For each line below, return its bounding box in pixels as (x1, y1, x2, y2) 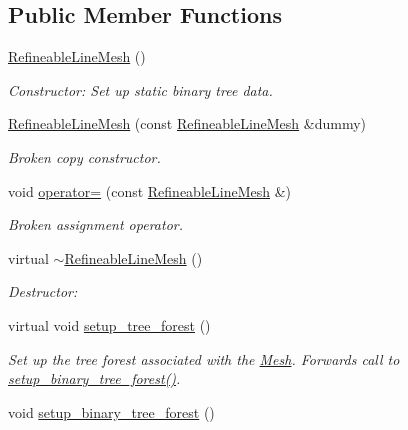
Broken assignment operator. (8, 214, 183, 235)
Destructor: (8, 281, 78, 302)
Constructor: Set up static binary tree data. (8, 79, 273, 100)
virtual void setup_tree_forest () (8, 314, 211, 335)
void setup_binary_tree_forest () (8, 401, 215, 422)
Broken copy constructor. (8, 146, 161, 167)
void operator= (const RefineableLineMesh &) (8, 180, 291, 201)
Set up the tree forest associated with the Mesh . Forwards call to (8, 348, 400, 369)
